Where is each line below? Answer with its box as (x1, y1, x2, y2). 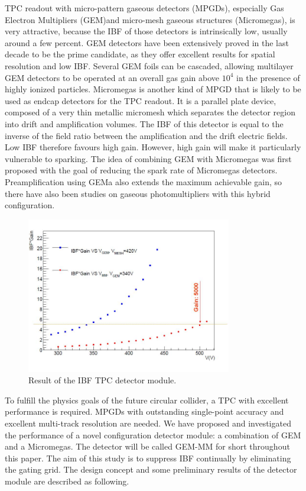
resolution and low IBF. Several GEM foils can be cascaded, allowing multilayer (5, 59, 294, 72)
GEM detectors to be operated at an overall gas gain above (5, 71, 219, 83)
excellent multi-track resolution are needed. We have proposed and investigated (5, 416, 291, 429)
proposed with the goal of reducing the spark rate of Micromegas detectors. (5, 164, 278, 176)
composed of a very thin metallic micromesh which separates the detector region (5, 106, 295, 118)
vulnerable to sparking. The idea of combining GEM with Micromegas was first (5, 152, 292, 164)
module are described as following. (5, 474, 129, 487)
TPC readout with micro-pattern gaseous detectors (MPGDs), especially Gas (5, 2, 284, 14)
